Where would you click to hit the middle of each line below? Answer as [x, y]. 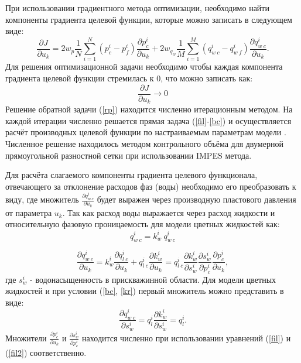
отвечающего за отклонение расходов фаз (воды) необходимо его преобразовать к [151, 186]
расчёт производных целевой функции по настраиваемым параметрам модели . [146, 132]
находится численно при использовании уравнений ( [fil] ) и [187, 338]
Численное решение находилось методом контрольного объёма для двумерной [144, 143]
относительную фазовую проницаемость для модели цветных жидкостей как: [143, 224]
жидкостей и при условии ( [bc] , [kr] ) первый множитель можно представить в [145, 291]
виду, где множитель [42, 199]
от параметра [29, 212]
